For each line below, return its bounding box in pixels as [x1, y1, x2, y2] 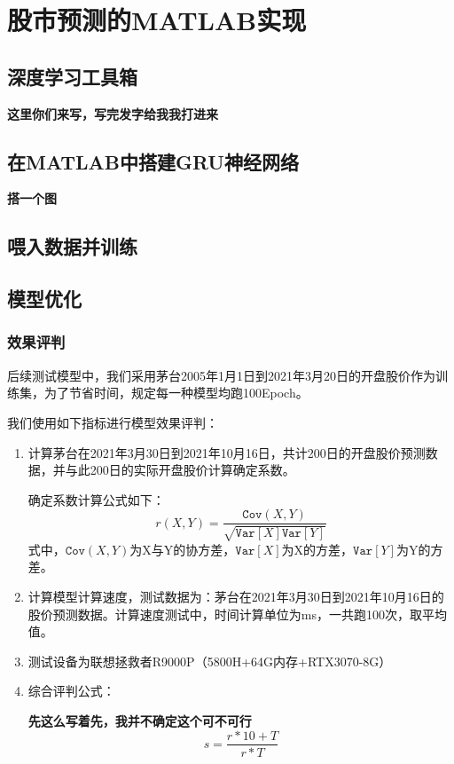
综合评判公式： [27, 681, 115, 700]
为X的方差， [281, 540, 354, 558]
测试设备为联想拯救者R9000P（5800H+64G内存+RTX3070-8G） [27, 651, 392, 670]
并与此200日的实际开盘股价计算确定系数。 [52, 461, 295, 479]
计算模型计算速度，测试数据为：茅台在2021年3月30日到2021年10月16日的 [27, 587, 444, 605]
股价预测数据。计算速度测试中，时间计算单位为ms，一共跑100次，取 [27, 604, 422, 623]
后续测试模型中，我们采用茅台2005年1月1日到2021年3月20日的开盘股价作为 [7, 366, 435, 384]
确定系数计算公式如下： [27, 490, 165, 508]
